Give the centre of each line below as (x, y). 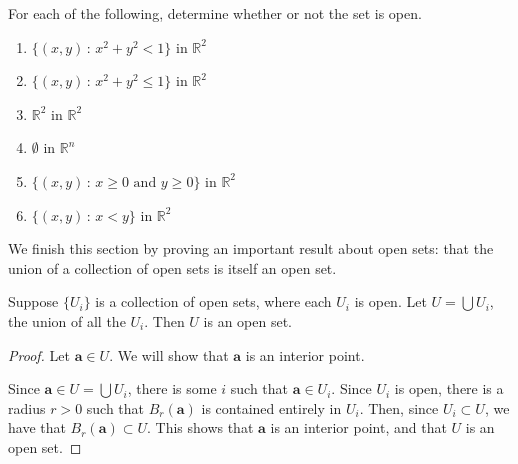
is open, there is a (449, 388)
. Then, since (399, 407)
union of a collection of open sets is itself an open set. (172, 267)
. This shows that (200, 427)
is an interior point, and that (358, 427)
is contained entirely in (271, 407)
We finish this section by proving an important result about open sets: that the (251, 248)
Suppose (33, 301)
